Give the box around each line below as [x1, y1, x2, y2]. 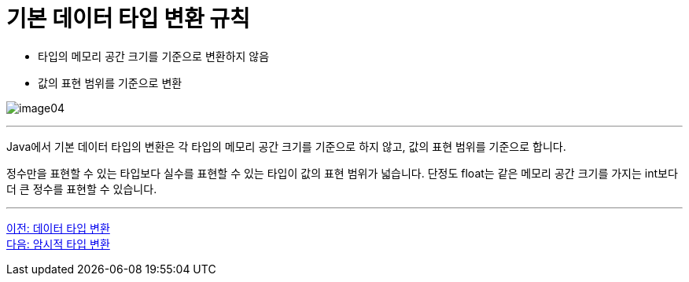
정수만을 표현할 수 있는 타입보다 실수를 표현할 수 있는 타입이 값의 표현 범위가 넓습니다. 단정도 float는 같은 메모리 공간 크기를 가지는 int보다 [6, 166, 678, 180]
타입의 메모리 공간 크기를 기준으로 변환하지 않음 [38, 49, 270, 63]
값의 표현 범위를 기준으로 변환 [38, 75, 182, 90]
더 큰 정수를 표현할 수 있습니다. [6, 181, 157, 196]
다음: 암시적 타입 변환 [6, 236, 110, 251]
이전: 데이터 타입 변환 [6, 221, 110, 235]
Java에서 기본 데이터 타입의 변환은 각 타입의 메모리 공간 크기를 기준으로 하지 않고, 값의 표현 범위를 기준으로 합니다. [6, 139, 566, 153]
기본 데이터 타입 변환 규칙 [6, 5, 250, 32]
